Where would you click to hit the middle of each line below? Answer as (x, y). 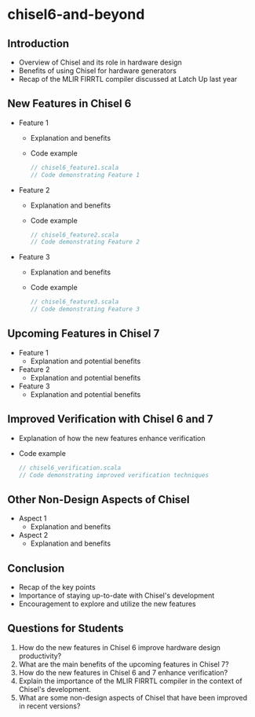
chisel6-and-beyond (76, 15)
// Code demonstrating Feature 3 (85, 309)
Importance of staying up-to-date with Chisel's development (117, 596)
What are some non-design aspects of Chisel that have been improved (133, 697)
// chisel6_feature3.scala (75, 302)
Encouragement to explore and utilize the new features (107, 604)
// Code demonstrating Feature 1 (85, 175)
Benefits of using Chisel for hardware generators (98, 71)
